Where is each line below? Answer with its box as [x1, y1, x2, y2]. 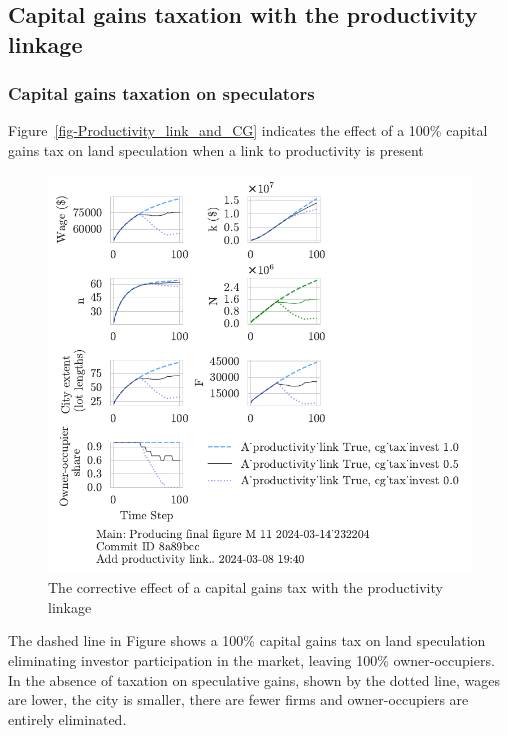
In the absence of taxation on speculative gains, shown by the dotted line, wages [8, 669, 500, 690]
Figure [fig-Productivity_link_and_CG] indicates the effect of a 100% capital [8, 120, 488, 141]
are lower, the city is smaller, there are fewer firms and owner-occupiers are [8, 689, 469, 710]
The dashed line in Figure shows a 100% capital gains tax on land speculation [8, 630, 486, 651]
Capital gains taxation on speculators [8, 81, 315, 106]
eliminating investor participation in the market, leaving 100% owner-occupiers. [8, 650, 495, 671]
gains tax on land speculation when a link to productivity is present [8, 139, 424, 160]
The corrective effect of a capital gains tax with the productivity [48, 577, 443, 598]
